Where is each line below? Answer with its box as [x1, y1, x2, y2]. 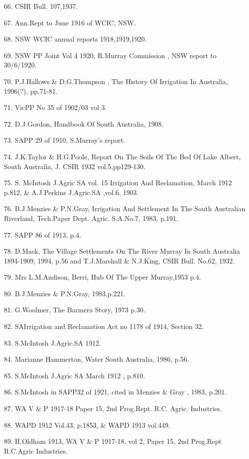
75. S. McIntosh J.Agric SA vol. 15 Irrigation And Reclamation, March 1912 [4, 177, 232, 188]
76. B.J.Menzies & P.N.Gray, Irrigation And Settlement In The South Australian [4, 203, 246, 214]
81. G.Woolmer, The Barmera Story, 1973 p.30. [4, 305, 145, 315]
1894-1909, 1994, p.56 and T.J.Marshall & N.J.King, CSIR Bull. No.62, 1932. [4, 255, 235, 265]
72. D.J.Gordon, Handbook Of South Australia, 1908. [4, 118, 164, 129]
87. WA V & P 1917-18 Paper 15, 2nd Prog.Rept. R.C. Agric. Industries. [4, 403, 222, 414]
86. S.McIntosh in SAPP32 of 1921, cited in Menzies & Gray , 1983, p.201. [4, 387, 227, 397]
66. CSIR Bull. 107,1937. [4, 1, 78, 11]
